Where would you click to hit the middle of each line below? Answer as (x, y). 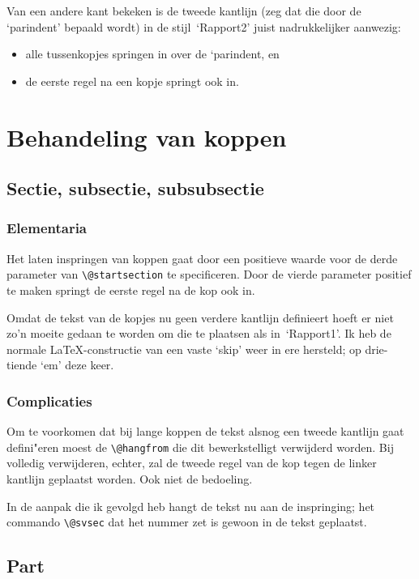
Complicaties (49, 400)
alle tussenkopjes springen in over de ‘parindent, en (152, 54)
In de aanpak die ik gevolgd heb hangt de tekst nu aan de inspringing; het (191, 506)
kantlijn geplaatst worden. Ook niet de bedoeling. (130, 479)
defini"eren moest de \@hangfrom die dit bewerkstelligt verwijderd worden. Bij (200, 447)
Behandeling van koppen (147, 136)
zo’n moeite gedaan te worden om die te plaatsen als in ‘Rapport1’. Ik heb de (199, 333)
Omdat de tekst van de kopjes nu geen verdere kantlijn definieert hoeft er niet (200, 317)
